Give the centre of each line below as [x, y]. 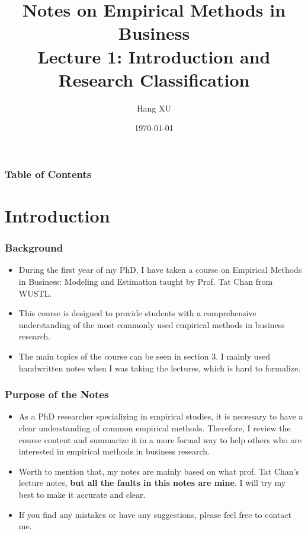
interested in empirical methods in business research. [114, 451]
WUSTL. [35, 293]
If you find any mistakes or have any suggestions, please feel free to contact [155, 514]
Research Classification [154, 79]
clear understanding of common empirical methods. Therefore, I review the [155, 427]
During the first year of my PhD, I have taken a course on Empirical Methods [160, 270]
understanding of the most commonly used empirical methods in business [152, 324]
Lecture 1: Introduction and [154, 56]
